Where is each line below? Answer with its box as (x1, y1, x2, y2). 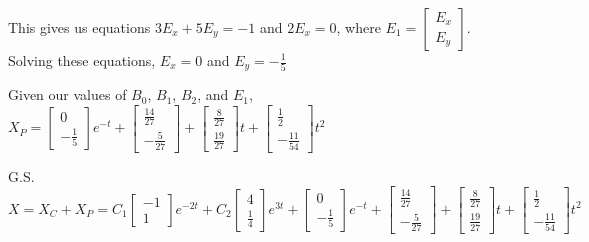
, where (336, 17, 381, 37)
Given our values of (8, 84, 127, 105)
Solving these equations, (8, 50, 156, 70)
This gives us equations (8, 17, 151, 37)
